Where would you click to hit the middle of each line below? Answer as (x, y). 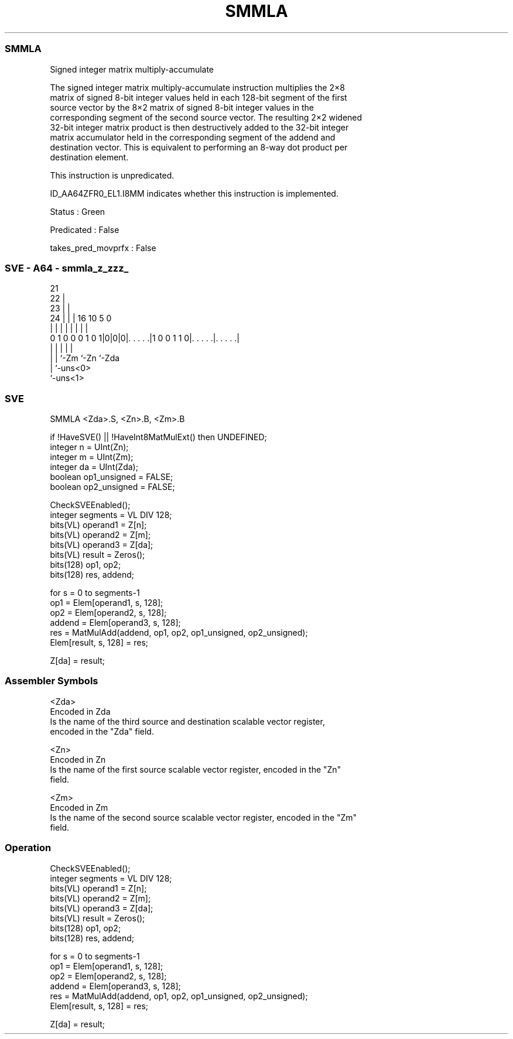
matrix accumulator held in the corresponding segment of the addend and (193, 137)
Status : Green (78, 211)
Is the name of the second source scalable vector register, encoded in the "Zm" (204, 817)
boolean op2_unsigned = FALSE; (112, 487)
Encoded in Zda (80, 711)
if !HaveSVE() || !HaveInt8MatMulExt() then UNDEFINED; (158, 437)
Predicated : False (85, 229)
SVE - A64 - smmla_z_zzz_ (67, 268)
